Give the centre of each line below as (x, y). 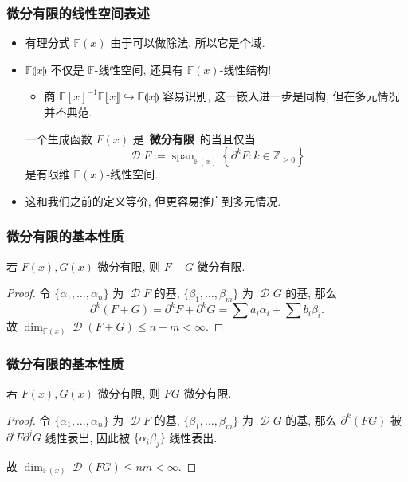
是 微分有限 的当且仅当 (194, 138)
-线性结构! (245, 69)
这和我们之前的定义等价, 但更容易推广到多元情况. (153, 200)
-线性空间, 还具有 (139, 69)
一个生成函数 (59, 138)
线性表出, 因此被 (88, 437)
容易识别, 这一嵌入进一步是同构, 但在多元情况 (281, 96)
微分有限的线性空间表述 (78, 12)
